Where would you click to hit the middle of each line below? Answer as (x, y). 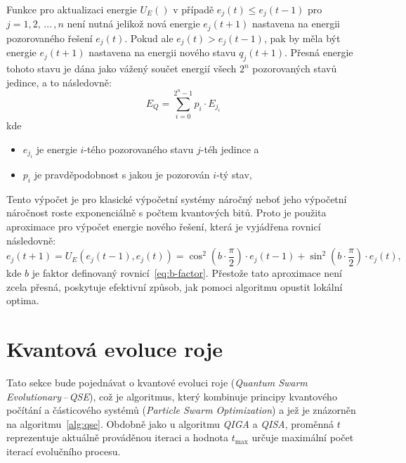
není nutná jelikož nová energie (133, 24)
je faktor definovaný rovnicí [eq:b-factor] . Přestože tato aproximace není (187, 273)
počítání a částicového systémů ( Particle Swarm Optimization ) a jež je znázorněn (181, 410)
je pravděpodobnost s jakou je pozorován (122, 175)
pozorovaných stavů (295, 69)
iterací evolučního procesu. (64, 451)
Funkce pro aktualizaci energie (72, 9)
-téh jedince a (230, 149)
